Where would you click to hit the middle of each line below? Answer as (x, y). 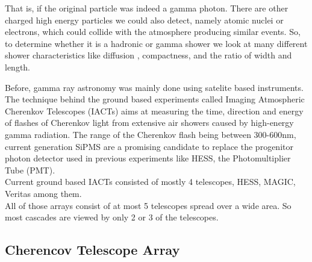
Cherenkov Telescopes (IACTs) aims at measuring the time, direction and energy (154, 111)
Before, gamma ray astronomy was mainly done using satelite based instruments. (154, 87)
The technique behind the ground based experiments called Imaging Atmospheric (155, 99)
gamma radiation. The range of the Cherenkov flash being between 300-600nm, (151, 134)
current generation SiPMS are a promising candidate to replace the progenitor (149, 146)
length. (18, 67)
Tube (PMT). (30, 170)
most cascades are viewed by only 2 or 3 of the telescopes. (112, 217)
